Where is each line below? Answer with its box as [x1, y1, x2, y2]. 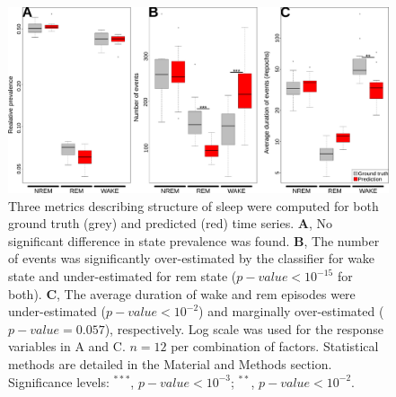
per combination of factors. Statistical [171, 337, 379, 356]
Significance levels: [8, 372, 110, 391]
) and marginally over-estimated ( [198, 302, 384, 321]
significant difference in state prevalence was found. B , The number [8, 231, 380, 250]
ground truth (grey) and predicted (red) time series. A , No [8, 214, 333, 233]
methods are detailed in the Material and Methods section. [8, 354, 332, 373]
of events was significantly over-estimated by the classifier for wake [8, 249, 375, 268]
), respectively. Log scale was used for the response [104, 319, 383, 338]
